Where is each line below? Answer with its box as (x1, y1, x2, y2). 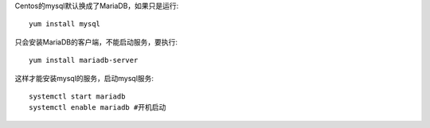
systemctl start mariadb (29, 91, 126, 101)
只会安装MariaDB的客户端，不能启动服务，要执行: (14, 37, 178, 47)
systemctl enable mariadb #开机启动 (29, 103, 166, 112)
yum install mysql (29, 20, 101, 29)
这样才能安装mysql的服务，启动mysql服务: (14, 73, 154, 83)
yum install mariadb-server (29, 56, 139, 65)
